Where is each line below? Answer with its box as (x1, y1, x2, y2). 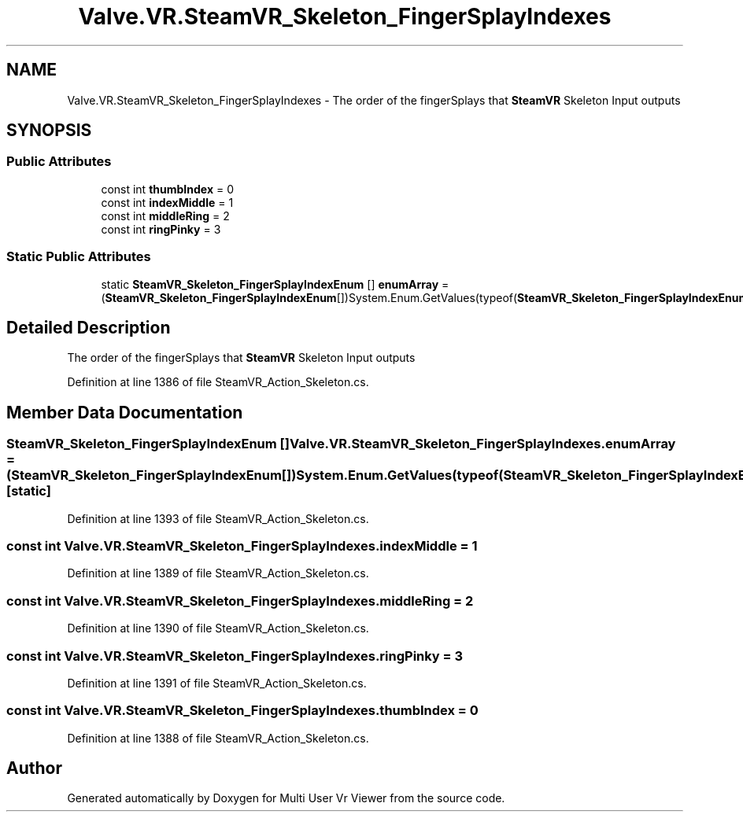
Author (6, 758, 62, 779)
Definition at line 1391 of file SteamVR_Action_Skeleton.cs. (67, 676, 367, 690)
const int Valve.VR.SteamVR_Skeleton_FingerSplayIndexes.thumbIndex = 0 (6, 702, 479, 719)
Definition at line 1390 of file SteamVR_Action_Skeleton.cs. (67, 621, 369, 636)
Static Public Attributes (6, 249, 151, 265)
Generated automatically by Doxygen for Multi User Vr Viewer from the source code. (67, 791, 505, 805)
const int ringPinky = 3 (101, 222, 221, 236)
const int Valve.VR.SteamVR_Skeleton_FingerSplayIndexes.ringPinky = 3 (6, 647, 464, 664)
